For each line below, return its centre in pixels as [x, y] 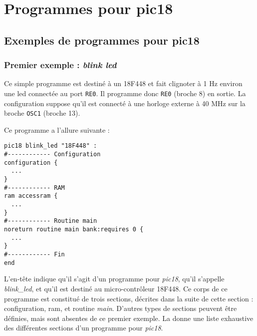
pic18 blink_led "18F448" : [51, 146]
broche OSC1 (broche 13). [42, 113]
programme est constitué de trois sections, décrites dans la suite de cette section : [129, 298]
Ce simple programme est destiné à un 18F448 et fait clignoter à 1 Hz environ [123, 83]
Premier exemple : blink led [60, 65]
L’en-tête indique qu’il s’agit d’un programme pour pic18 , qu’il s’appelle [114, 279]
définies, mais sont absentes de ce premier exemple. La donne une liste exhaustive [129, 318]
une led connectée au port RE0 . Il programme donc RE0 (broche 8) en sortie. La [125, 93]
